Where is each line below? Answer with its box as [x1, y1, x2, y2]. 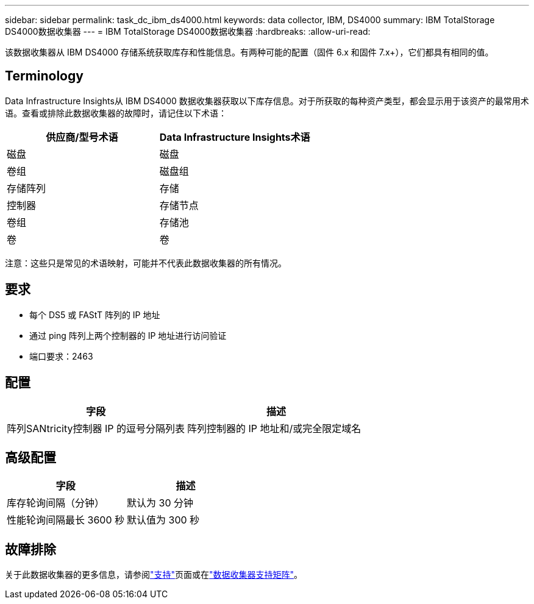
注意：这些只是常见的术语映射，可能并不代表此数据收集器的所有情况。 [5, 257, 287, 268]
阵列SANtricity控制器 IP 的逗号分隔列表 [7, 422, 185, 435]
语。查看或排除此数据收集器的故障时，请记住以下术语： [5, 107, 227, 118]
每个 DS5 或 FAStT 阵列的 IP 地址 [29, 309, 160, 320]
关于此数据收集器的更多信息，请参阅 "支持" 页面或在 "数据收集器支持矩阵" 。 [5, 569, 303, 580]
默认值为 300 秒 [127, 514, 200, 527]
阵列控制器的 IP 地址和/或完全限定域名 [187, 422, 361, 435]
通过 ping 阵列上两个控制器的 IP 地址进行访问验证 [29, 330, 227, 341]
